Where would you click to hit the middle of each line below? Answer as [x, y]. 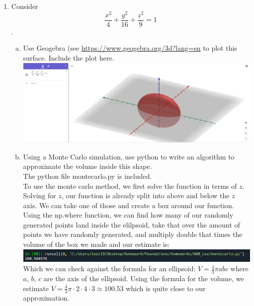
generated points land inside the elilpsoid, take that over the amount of [131, 224]
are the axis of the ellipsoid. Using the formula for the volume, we [144, 278]
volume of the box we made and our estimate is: [96, 244]
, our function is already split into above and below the [145, 195]
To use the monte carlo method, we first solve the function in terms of [130, 186]
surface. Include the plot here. [69, 57]
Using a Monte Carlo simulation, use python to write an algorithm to [129, 156]
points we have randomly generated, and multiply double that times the [133, 234]
